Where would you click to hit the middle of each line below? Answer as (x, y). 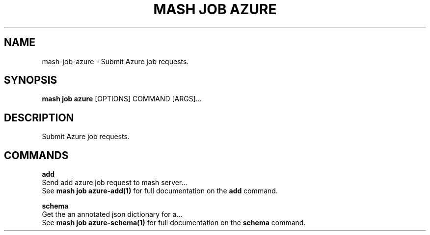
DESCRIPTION (39, 117)
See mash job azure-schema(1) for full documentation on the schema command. (174, 223)
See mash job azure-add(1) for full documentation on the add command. (160, 191)
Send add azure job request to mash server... (115, 183)
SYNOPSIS (31, 80)
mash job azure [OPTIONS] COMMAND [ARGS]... (122, 99)
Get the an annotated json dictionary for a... (112, 214)
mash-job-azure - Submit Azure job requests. (115, 61)
